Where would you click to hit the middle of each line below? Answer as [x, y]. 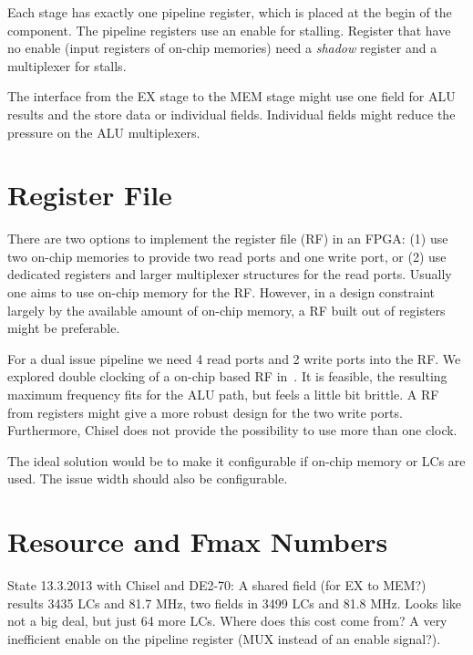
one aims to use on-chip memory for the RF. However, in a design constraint [221, 292]
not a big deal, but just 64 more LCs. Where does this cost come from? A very [227, 621]
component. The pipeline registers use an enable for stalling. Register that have [229, 30]
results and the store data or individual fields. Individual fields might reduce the [231, 114]
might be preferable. [64, 328]
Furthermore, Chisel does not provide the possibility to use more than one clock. [232, 430]
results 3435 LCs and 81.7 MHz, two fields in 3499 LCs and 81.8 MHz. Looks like [235, 603]
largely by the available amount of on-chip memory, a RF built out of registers [226, 310]
